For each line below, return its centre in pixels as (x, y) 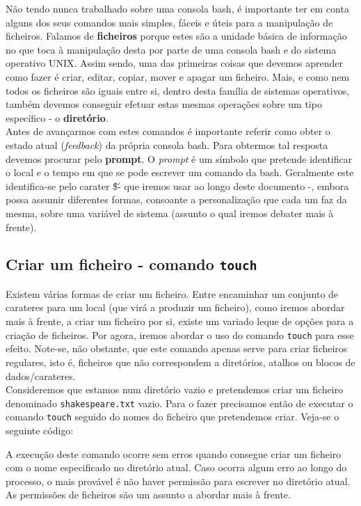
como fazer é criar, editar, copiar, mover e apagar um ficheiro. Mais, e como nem (178, 76)
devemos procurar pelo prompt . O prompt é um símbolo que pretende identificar (179, 158)
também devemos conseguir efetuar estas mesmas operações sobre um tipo (164, 104)
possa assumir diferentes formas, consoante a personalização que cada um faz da (176, 199)
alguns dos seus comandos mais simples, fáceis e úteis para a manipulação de (169, 22)
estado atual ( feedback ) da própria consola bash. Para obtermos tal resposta (167, 144)
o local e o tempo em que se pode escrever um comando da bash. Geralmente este (180, 172)
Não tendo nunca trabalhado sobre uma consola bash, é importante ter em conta (177, 8)
